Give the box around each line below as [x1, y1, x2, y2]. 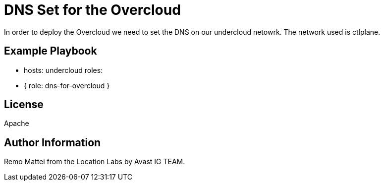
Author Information [4, 136, 101, 149]
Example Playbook [4, 45, 97, 58]
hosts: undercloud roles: [24, 65, 103, 74]
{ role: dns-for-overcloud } [24, 81, 110, 90]
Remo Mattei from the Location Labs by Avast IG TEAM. [4, 157, 185, 166]
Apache [4, 119, 29, 128]
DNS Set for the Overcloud [4, 1, 181, 18]
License [4, 98, 44, 111]
